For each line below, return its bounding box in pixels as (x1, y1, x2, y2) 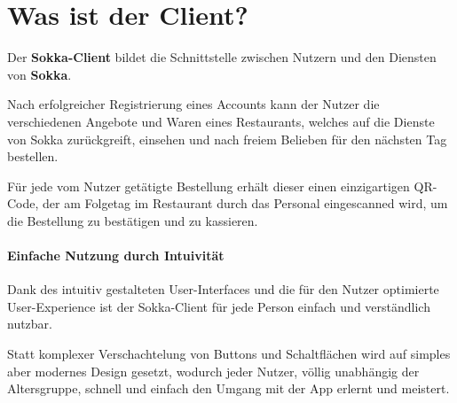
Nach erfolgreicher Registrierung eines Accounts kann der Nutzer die (7, 95, 380, 113)
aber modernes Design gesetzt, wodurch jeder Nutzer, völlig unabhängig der (7, 361, 420, 380)
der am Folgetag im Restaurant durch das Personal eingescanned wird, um (43, 194, 448, 213)
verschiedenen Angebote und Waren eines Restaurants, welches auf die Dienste (7, 112, 435, 130)
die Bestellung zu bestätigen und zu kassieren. (7, 211, 258, 229)
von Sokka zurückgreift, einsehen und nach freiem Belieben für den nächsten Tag (7, 129, 447, 148)
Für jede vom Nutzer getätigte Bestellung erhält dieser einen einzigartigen (7, 176, 410, 195)
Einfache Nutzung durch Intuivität (7, 246, 225, 265)
